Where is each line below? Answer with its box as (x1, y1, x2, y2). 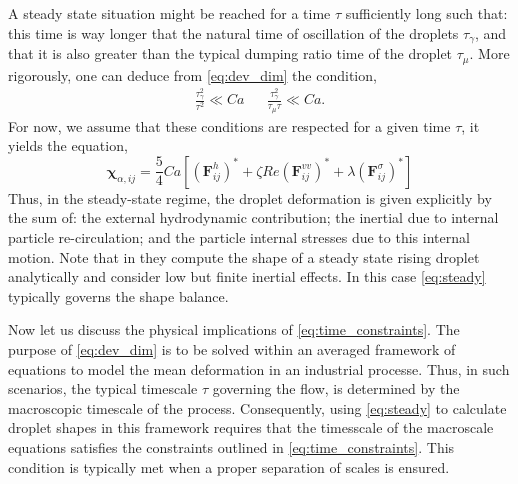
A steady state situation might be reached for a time (8, 3, 331, 23)
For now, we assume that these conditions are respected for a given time (8, 115, 451, 136)
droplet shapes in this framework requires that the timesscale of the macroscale (8, 417, 494, 438)
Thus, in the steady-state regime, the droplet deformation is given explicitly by (8, 187, 492, 208)
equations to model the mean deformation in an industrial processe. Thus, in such (8, 358, 510, 379)
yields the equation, (8, 135, 128, 156)
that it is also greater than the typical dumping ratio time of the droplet (8, 43, 453, 64)
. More (469, 43, 510, 64)
